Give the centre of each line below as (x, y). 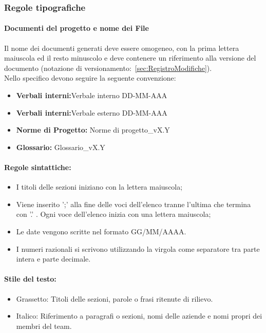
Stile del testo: (30, 279)
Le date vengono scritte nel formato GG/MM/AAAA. (101, 231)
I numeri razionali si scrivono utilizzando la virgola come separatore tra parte (138, 248)
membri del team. (44, 326)
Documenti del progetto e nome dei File (77, 28)
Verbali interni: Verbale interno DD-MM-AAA (92, 95)
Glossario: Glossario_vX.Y (61, 147)
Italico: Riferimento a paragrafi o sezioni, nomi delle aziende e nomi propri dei (139, 316)
